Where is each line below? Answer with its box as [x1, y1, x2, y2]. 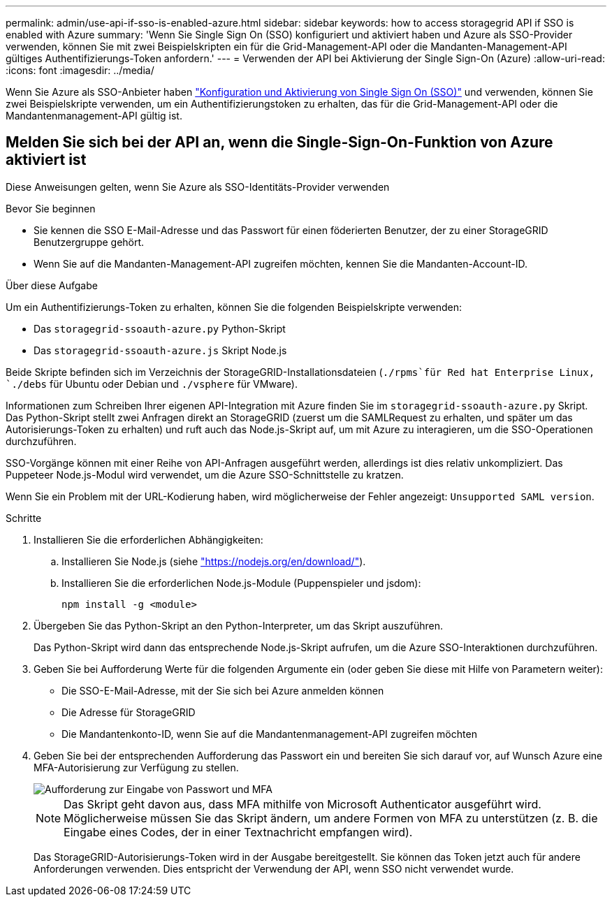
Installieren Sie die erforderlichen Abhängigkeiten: [34, 533, 263, 546]
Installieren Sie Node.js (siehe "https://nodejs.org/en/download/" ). [61, 555, 366, 567]
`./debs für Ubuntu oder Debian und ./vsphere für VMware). [6, 377, 298, 390]
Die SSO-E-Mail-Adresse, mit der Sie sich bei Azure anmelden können [61, 684, 384, 697]
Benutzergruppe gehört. [34, 235, 145, 248]
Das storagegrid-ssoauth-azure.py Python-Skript [34, 322, 286, 335]
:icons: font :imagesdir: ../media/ [6, 64, 154, 76]
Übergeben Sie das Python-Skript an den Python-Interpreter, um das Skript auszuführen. [34, 619, 444, 632]
